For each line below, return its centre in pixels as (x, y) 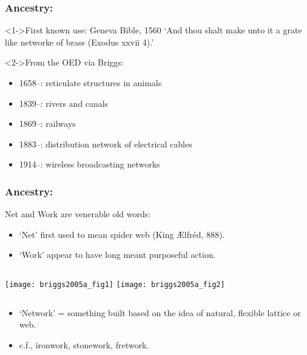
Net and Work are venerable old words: (78, 214)
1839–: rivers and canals (64, 103)
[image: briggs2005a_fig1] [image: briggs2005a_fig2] (115, 284)
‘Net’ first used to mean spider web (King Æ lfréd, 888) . (122, 234)
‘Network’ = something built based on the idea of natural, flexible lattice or (160, 312)
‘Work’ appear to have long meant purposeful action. (117, 255)
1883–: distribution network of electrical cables (106, 144)
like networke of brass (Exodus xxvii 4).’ (79, 42)
